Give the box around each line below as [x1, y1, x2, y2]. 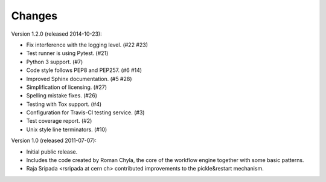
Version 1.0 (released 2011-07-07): [11, 137, 97, 145]
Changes [11, 9, 57, 22]
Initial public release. [26, 148, 78, 155]
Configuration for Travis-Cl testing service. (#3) [26, 109, 145, 116]
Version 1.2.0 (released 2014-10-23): [11, 30, 102, 37]
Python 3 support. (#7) [26, 58, 83, 65]
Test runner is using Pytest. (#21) [26, 50, 109, 57]
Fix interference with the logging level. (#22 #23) [26, 41, 148, 48]
